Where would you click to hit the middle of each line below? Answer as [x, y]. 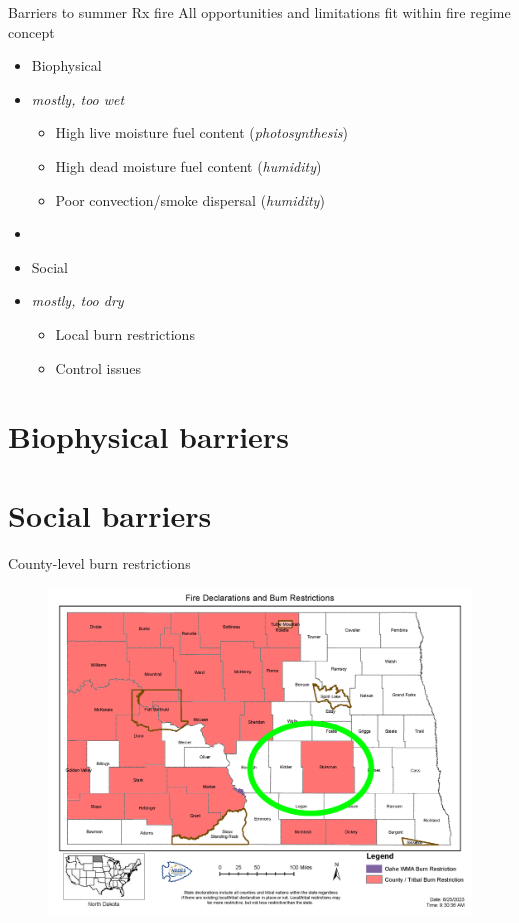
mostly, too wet [78, 98]
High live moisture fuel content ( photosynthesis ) [201, 132]
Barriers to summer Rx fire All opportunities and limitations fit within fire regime [259, 12]
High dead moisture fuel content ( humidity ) [188, 165]
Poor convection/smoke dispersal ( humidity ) [190, 199]
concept [31, 31]
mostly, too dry [77, 300]
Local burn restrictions [125, 333]
